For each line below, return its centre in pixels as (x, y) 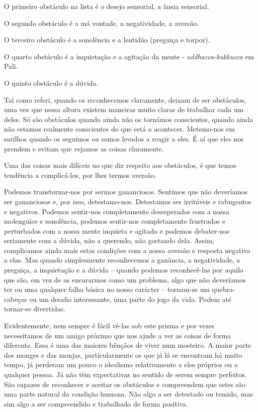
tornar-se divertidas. (35, 309)
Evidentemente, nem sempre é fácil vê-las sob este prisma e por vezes (109, 326)
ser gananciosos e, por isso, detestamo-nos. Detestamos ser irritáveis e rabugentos (128, 201)
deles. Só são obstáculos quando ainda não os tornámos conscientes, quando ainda (129, 119)
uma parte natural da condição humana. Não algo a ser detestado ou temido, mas (129, 394)
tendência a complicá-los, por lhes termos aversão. (80, 175)
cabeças (16, 299)
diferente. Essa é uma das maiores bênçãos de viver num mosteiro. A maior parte (128, 345)
